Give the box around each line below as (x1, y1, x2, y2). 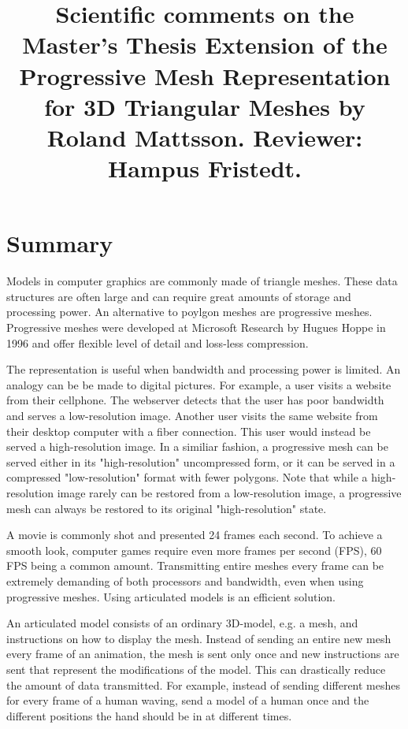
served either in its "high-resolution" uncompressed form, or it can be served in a (6, 453, 395, 470)
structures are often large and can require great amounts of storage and (6, 288, 351, 304)
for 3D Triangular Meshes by (44, 90, 365, 122)
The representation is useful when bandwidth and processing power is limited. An (6, 361, 401, 378)
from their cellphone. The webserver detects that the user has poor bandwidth (6, 392, 384, 408)
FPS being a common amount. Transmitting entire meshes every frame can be (6, 557, 384, 574)
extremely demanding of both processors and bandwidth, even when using (6, 572, 364, 589)
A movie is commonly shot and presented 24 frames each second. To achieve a (6, 526, 383, 543)
